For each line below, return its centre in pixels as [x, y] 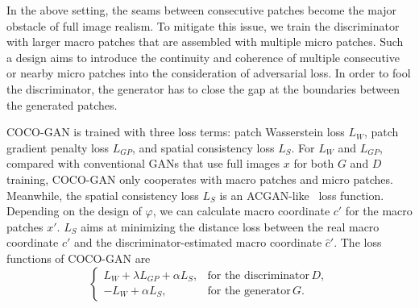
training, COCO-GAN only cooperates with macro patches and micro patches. [200, 179]
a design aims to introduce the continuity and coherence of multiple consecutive [203, 57]
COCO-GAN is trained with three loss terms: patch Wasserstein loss [176, 132]
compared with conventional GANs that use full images [143, 163]
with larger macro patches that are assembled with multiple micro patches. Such [205, 42]
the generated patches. [62, 104]
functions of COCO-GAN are [79, 258]
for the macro [379, 211]
